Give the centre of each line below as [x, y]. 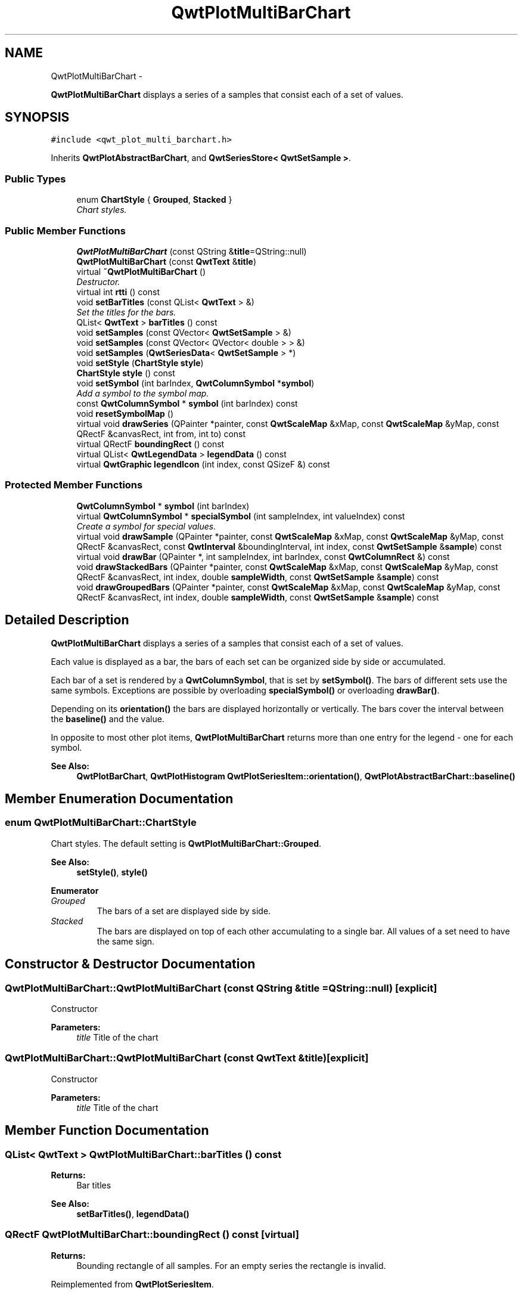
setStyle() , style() [112, 872]
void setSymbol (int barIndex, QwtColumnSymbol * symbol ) [195, 383]
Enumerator [75, 890]
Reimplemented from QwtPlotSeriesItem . [132, 1284]
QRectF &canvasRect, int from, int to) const [161, 434]
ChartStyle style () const [126, 373]
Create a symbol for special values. [146, 526]
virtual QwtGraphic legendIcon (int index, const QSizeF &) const [203, 464]
